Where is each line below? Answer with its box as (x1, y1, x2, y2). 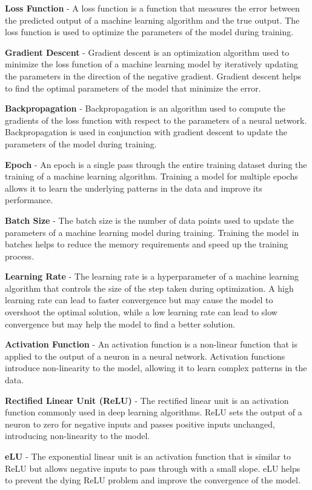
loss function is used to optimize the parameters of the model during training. (5, 25, 294, 38)
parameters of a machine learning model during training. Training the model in (5, 226, 299, 238)
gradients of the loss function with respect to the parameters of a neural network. (5, 113, 307, 126)
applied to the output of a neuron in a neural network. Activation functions (5, 349, 285, 362)
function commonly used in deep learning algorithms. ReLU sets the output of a (5, 406, 302, 418)
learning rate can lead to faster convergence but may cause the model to (5, 294, 273, 306)
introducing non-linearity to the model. (5, 429, 150, 442)
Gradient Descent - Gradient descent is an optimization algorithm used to (5, 45, 290, 58)
